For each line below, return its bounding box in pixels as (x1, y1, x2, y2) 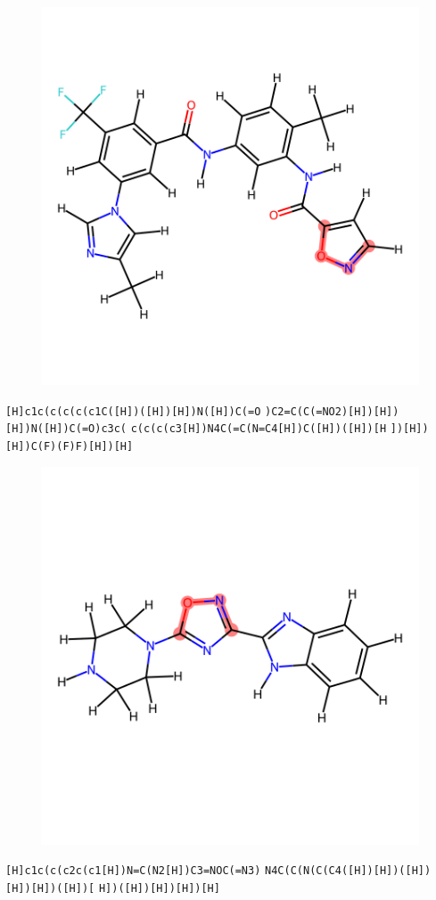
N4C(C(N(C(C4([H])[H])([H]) (265, 864, 432, 878)
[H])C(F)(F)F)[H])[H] (5, 439, 134, 453)
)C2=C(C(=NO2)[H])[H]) (265, 405, 399, 418)
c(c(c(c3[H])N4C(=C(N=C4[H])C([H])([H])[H (130, 422, 387, 436)
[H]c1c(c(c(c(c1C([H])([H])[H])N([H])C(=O (5, 405, 261, 418)
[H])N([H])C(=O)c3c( (5, 422, 128, 436)
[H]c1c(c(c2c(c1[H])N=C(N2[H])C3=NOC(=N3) (5, 864, 261, 878)
